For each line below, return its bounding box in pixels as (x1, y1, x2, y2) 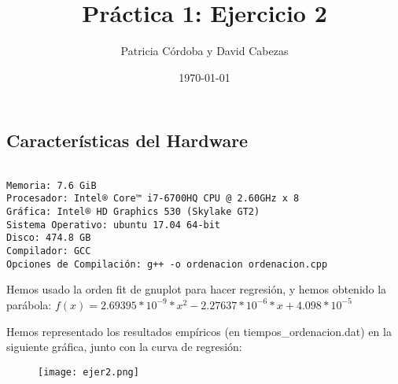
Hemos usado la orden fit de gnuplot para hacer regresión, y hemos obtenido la (6, 281, 387, 297)
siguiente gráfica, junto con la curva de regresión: (6, 338, 242, 355)
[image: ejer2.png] (38, 366, 139, 378)
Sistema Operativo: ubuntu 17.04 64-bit (6, 219, 221, 231)
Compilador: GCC (6, 246, 91, 257)
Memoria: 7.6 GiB (6, 179, 97, 191)
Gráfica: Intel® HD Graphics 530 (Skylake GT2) (6, 206, 260, 218)
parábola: (6, 296, 52, 312)
